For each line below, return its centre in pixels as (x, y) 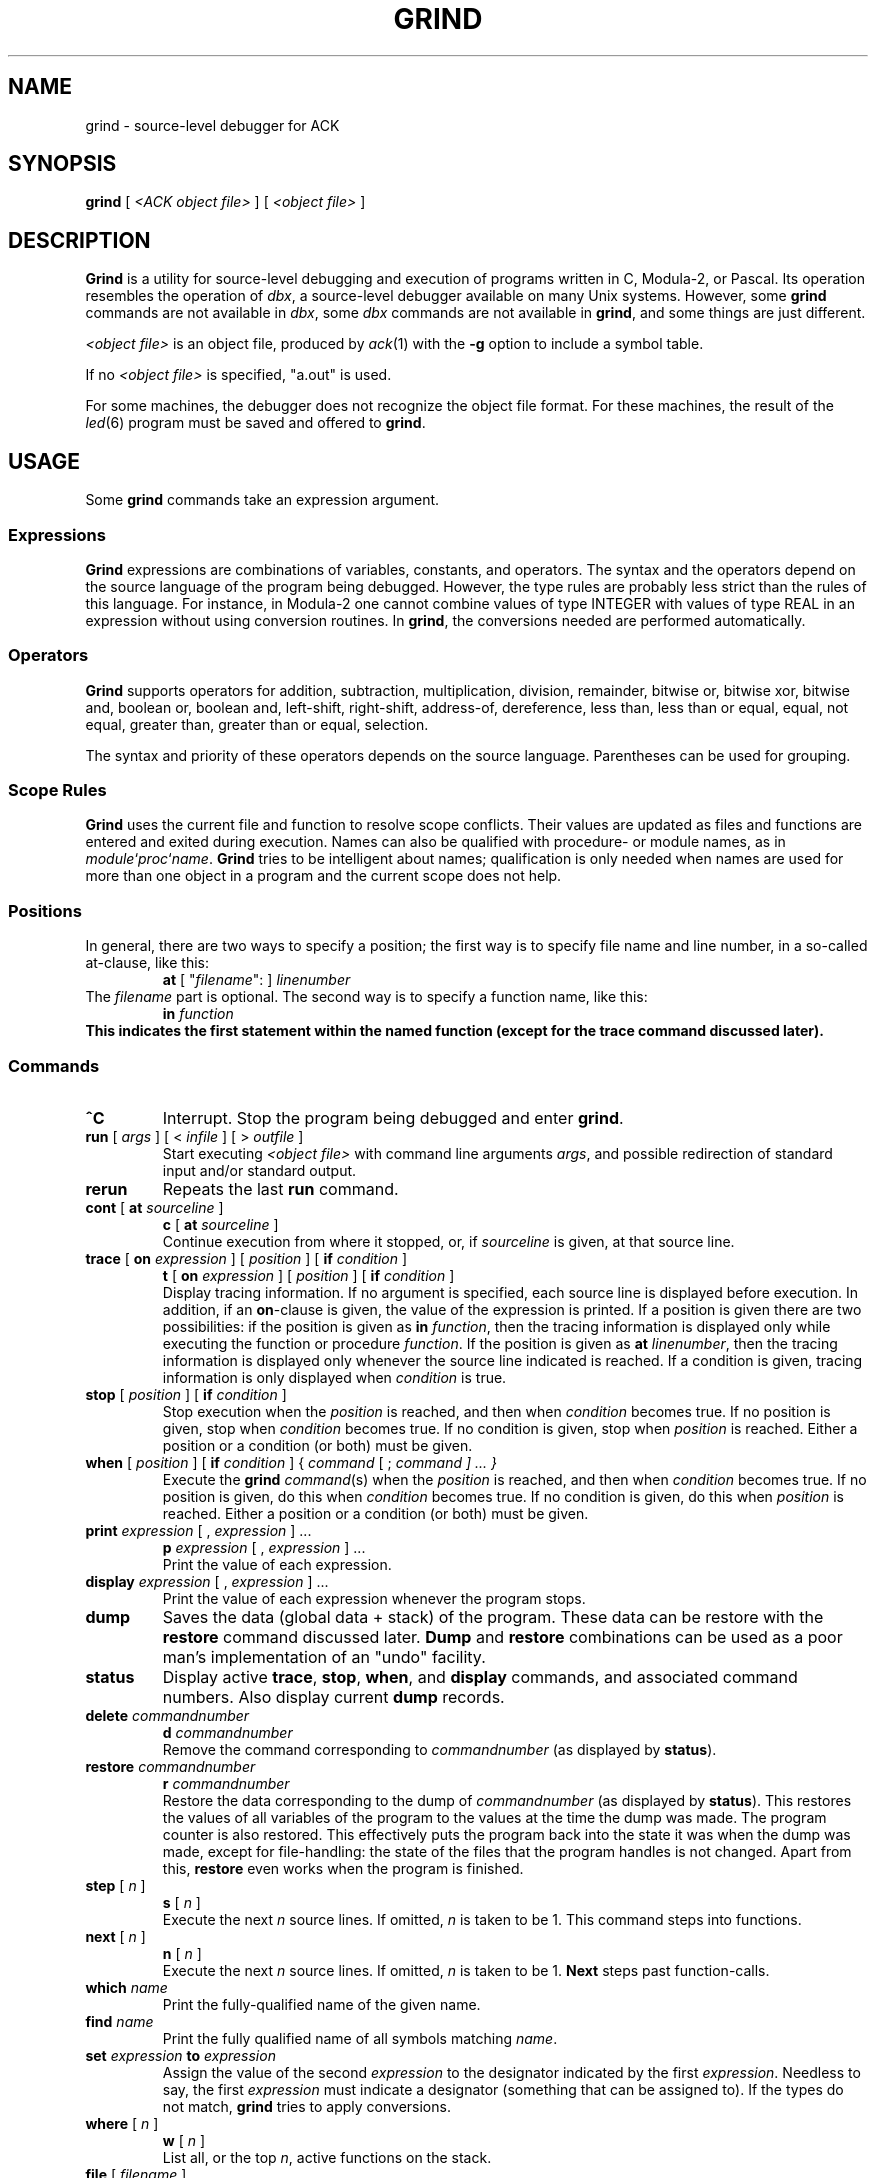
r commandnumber (226, 1783)
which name (126, 1987)
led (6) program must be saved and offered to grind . (255, 423)
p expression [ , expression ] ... (264, 1547)
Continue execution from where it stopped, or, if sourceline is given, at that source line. (448, 1241)
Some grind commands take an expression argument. (262, 500)
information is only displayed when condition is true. (334, 1377)
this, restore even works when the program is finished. (343, 1868)
